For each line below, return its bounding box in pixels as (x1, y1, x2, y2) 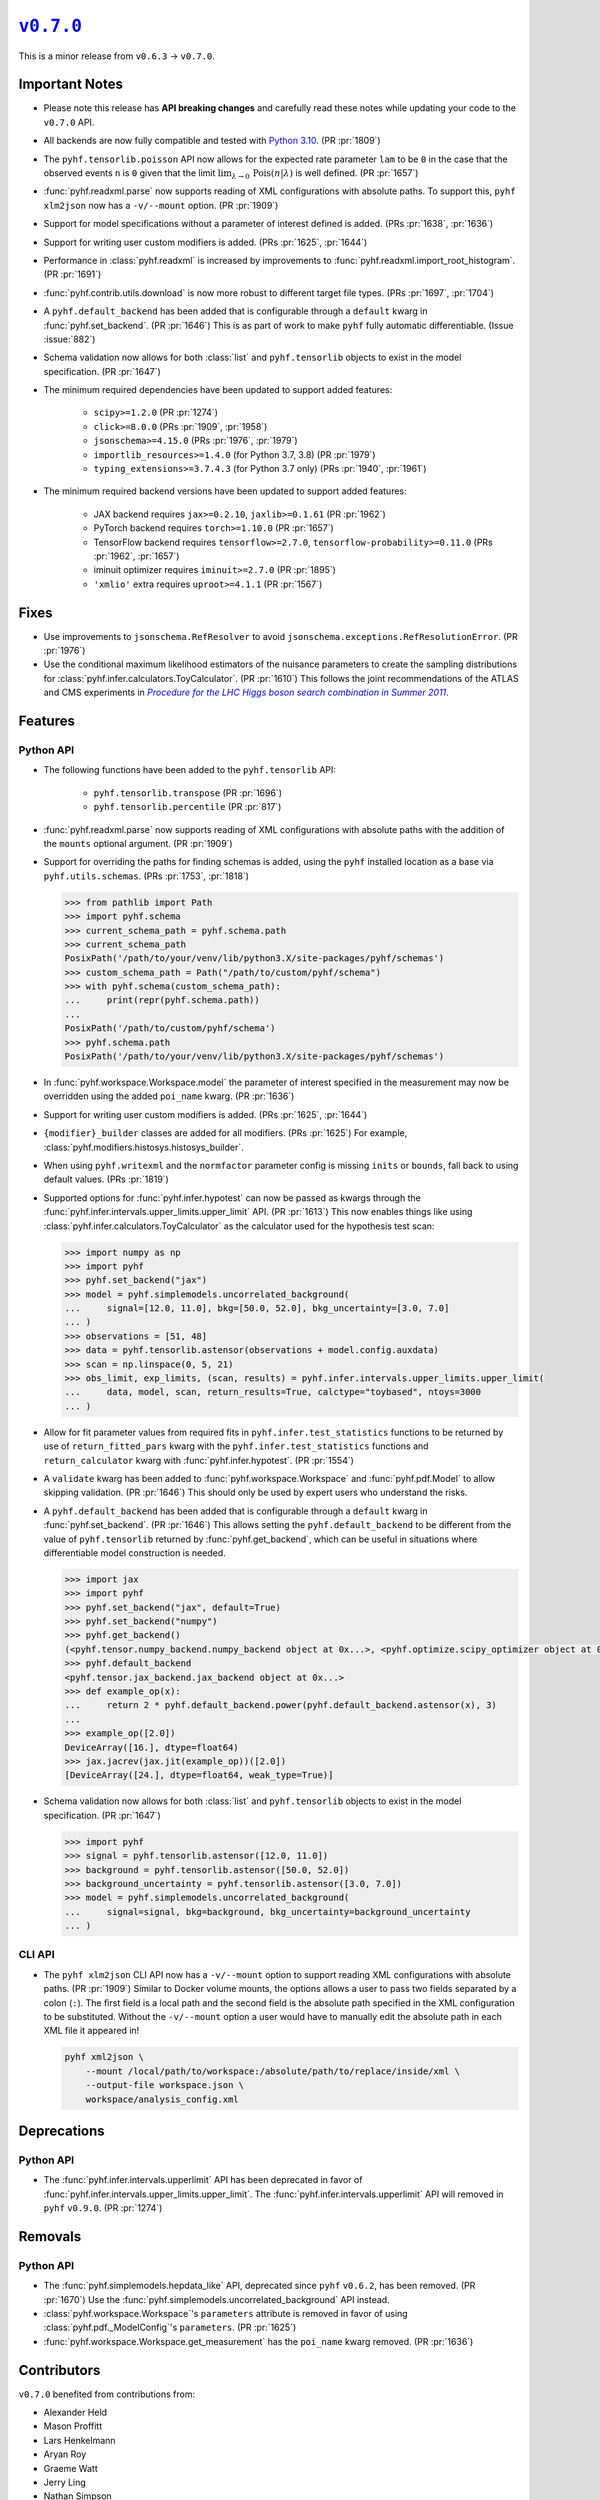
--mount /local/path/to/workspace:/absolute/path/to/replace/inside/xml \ (85, 2065, 460, 2077)
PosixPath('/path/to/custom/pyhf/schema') (64, 1023, 276, 1034)
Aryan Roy (43, 2448, 87, 2460)
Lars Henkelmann (43, 2434, 116, 2446)
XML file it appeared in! (43, 2025, 140, 2037)
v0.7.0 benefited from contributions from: (18, 2388, 195, 2400)
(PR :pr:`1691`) (43, 268, 102, 280)
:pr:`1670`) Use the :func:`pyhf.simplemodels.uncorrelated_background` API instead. (43, 2293, 390, 2305)
